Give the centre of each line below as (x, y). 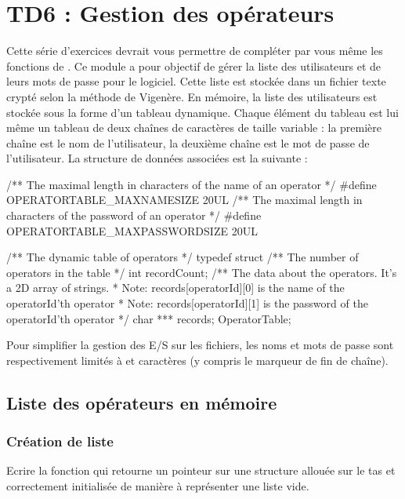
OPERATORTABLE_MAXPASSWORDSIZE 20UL (132, 230)
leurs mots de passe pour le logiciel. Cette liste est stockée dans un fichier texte (196, 81)
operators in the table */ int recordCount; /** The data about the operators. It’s (202, 272)
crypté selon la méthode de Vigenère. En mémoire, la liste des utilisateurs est (192, 96)
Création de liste (60, 441)
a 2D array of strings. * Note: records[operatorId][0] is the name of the (175, 288)
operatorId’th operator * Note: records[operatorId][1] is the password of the (187, 303)
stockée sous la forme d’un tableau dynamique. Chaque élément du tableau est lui (202, 112)
